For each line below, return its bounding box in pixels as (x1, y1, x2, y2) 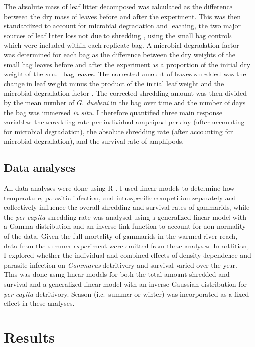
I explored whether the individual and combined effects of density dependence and (4, 250, 251, 260)
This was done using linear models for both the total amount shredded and (4, 269, 229, 279)
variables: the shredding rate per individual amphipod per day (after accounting (4, 117, 245, 127)
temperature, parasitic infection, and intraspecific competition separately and (4, 192, 236, 202)
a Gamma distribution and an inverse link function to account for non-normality (4, 221, 246, 231)
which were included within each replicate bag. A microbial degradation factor (4, 40, 239, 50)
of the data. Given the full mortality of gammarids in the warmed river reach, (4, 231, 238, 241)
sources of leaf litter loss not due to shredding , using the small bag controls (4, 30, 232, 40)
